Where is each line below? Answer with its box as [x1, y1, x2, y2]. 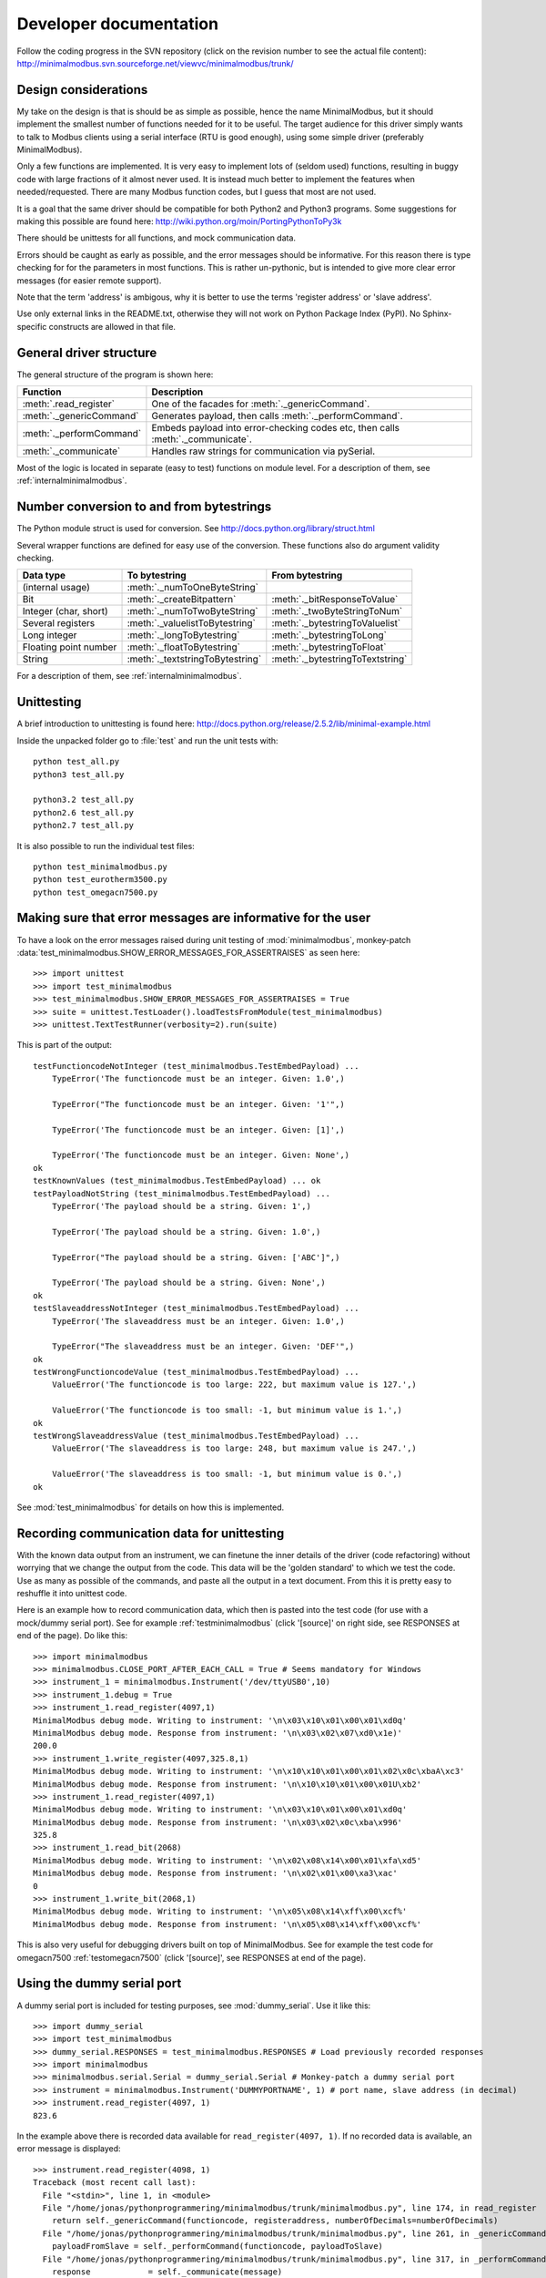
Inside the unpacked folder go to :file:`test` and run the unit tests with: [16, 734, 278, 746]
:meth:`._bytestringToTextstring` [271, 652, 408, 665]
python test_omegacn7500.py [33, 887, 158, 898]
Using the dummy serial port [16, 1975, 182, 1991]
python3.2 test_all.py [33, 795, 135, 806]
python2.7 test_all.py [33, 820, 135, 831]
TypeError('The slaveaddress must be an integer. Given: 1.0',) [51, 1316, 345, 1326]
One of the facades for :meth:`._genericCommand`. [151, 397, 370, 410]
